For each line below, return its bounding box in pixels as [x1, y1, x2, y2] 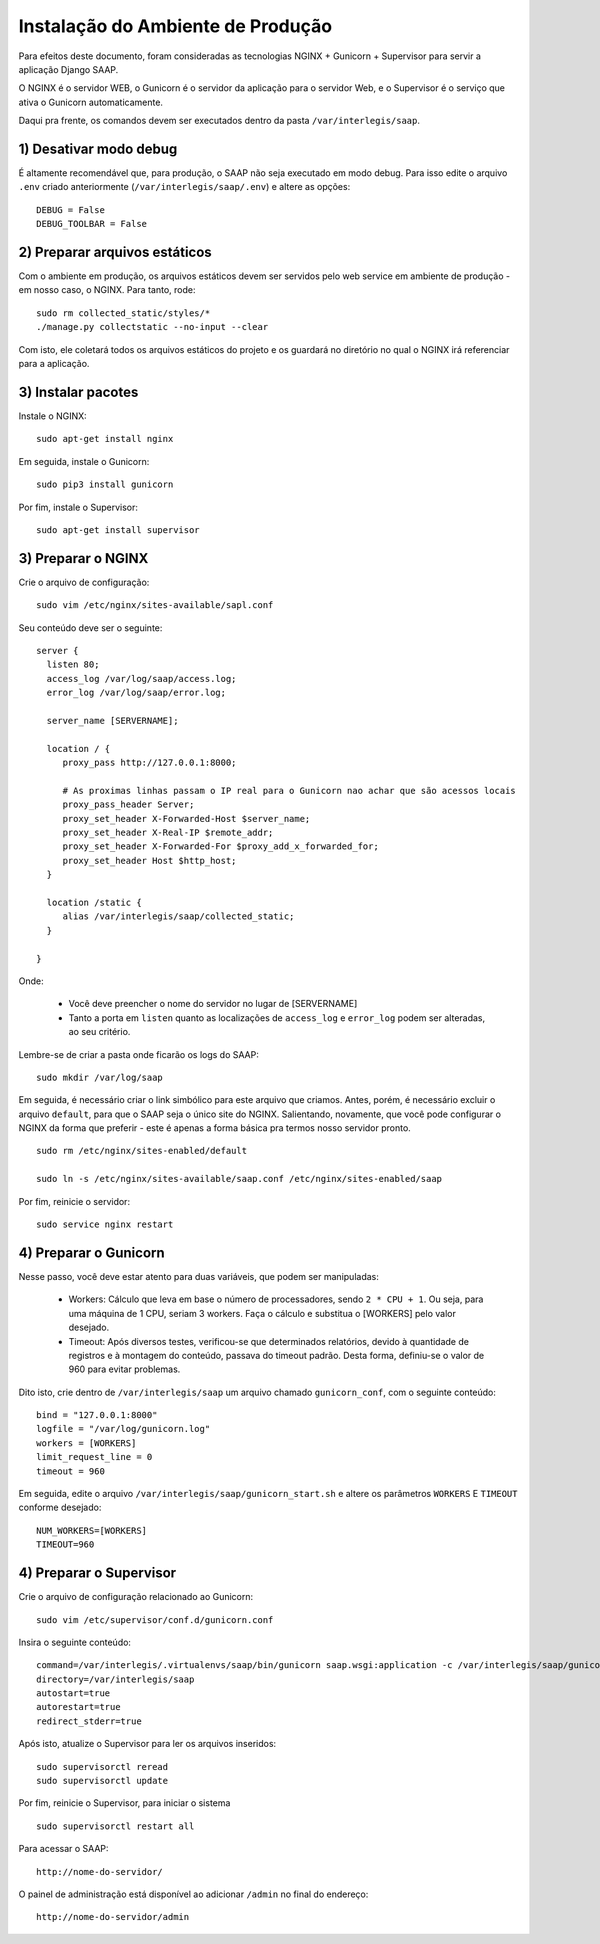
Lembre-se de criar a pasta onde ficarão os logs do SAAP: [18, 1048, 259, 1060]
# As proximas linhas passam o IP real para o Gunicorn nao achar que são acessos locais [62, 785, 517, 796]
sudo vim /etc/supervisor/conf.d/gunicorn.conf [36, 1614, 274, 1625]
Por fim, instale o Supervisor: [18, 501, 139, 513]
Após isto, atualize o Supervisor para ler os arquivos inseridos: [18, 1738, 277, 1750]
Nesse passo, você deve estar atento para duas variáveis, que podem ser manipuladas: [18, 1270, 379, 1282]
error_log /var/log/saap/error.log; [46, 687, 227, 699]
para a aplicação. [18, 358, 90, 370]
